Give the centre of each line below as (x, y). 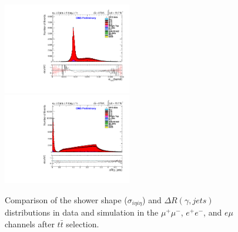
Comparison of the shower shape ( (66, 199)
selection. (83, 223)
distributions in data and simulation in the (82, 212)
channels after (30, 223)
